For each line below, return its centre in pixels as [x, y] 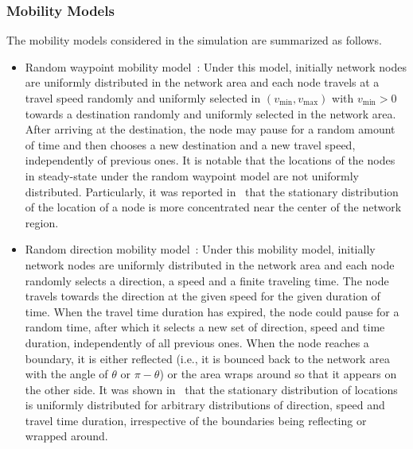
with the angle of [66, 374]
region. [42, 222]
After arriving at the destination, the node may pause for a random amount [210, 129]
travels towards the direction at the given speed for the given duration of [203, 296]
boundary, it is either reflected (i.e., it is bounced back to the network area [207, 358]
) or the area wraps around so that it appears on [278, 374]
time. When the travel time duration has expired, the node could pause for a [212, 311]
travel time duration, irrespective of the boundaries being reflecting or [196, 420]
